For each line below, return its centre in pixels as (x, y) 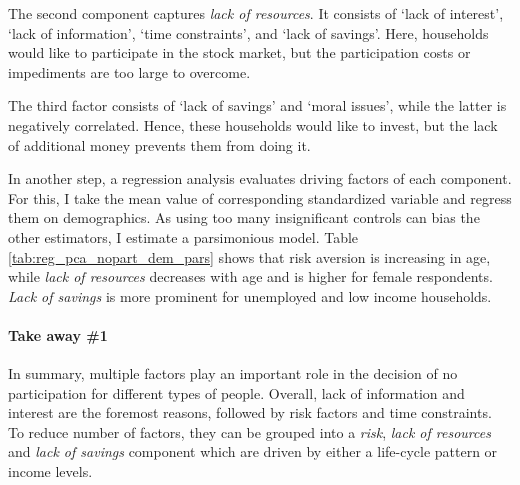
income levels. (50, 471)
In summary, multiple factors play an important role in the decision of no (233, 373)
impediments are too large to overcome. (129, 71)
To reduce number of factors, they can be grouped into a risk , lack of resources (249, 431)
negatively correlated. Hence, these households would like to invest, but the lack (253, 124)
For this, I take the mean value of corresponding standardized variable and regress (260, 197)
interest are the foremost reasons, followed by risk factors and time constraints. (250, 412)
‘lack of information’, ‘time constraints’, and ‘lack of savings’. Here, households (248, 32)
